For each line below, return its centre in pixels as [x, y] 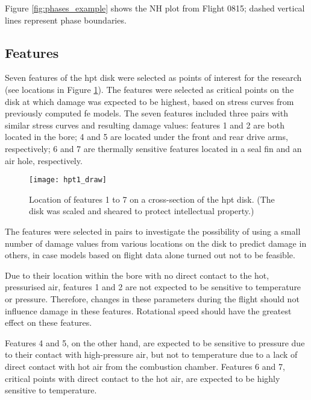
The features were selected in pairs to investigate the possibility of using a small [153, 231]
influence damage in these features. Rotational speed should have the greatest [148, 310]
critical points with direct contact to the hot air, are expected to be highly [143, 378]
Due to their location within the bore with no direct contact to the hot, [137, 275]
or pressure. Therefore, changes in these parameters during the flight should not [152, 298]
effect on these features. [49, 322]
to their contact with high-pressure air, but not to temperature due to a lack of [151, 354]
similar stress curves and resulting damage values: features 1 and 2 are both [145, 125]
